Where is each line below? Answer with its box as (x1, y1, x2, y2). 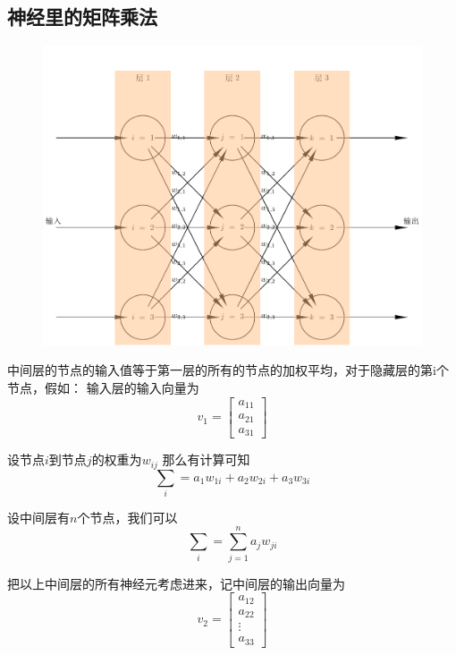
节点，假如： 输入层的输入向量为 (7, 379, 199, 397)
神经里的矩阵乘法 (7, 3, 157, 30)
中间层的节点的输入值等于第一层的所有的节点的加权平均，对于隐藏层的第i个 (7, 361, 449, 379)
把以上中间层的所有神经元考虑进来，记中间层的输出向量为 (7, 574, 345, 592)
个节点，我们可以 (77, 507, 178, 526)
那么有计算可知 (162, 450, 250, 469)
